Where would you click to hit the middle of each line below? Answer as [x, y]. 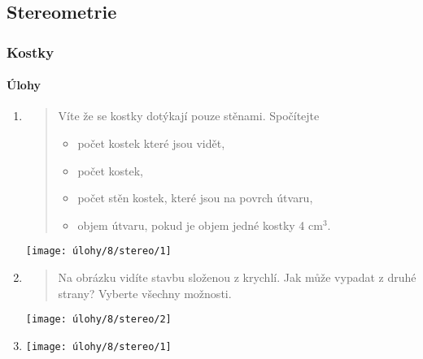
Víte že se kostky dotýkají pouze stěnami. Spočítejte [189, 116]
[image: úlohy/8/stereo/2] [98, 320]
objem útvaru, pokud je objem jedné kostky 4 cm [200, 225]
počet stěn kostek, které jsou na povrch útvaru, [195, 198]
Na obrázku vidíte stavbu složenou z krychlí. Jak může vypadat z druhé [237, 277]
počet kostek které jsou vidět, [151, 143]
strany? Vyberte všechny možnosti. [145, 293]
